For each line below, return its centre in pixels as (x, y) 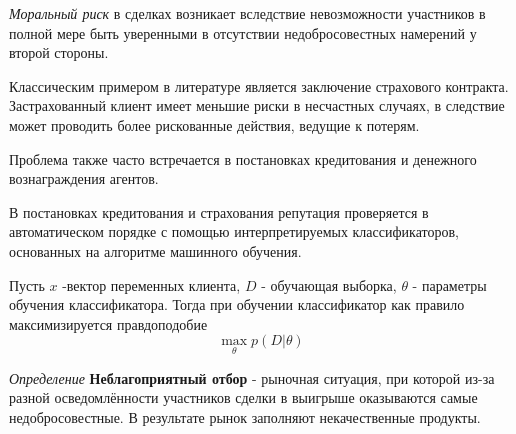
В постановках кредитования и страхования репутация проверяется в (219, 211)
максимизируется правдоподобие (108, 323)
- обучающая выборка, (329, 284)
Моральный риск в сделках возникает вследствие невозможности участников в (247, 13)
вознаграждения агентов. (84, 178)
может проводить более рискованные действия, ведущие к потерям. (214, 124)
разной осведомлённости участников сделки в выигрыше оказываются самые (243, 397)
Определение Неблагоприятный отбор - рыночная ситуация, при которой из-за (252, 377)
